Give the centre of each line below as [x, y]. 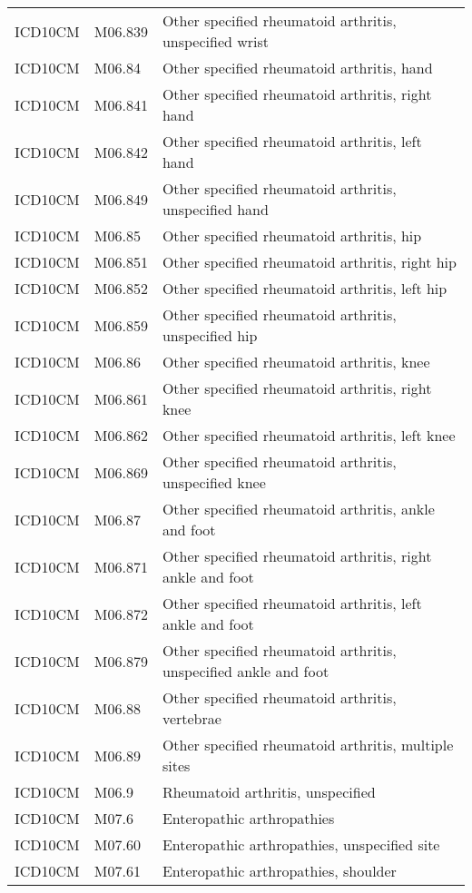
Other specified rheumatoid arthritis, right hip [309, 262]
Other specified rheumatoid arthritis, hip [292, 236]
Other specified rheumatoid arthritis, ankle [298, 509]
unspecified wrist [216, 41]
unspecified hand [215, 209]
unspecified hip [210, 335]
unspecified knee [214, 482]
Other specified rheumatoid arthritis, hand [297, 68]
